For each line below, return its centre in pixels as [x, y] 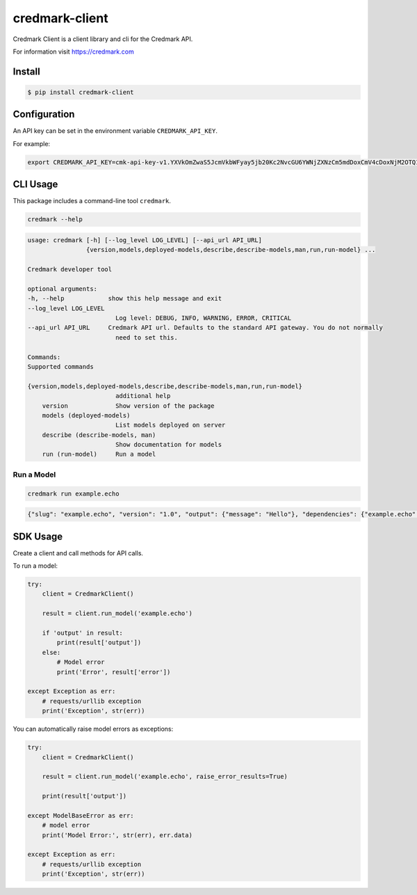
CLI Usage [35, 184]
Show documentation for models [169, 445]
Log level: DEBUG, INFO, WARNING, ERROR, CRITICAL [203, 318]
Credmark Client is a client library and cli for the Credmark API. [103, 39]
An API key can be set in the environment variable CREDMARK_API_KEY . [115, 131]
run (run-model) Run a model [99, 454]
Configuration [44, 114]
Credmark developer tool [70, 269]
